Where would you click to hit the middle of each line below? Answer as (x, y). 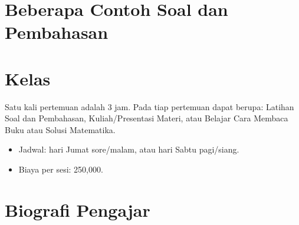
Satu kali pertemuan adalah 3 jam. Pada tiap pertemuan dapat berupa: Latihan (149, 106)
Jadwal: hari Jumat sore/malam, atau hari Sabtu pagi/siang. (129, 149)
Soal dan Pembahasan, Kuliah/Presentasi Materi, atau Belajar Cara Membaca (147, 118)
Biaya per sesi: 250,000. (61, 169)
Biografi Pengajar (78, 209)
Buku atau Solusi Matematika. (60, 129)
